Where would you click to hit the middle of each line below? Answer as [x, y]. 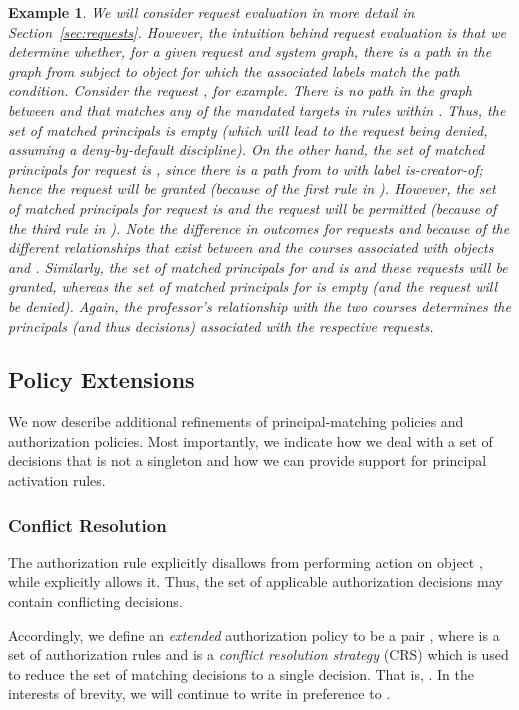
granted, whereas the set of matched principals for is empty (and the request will [252, 286]
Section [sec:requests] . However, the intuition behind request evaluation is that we [257, 31]
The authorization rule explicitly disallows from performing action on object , [245, 561]
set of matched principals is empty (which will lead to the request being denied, [248, 129]
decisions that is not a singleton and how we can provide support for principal [247, 460]
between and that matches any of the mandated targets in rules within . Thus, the [257, 109]
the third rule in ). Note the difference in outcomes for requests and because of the [259, 227]
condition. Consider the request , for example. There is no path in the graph [240, 90]
